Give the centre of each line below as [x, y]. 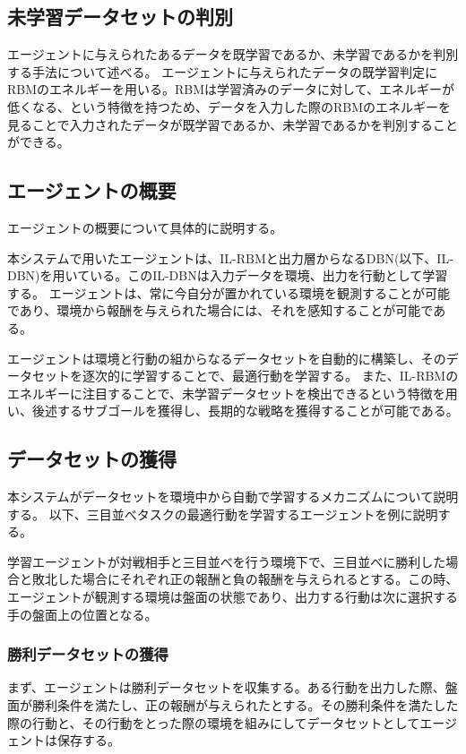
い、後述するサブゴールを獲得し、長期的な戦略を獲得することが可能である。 [233, 411]
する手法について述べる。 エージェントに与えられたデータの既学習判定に [222, 71]
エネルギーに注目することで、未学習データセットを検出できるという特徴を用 [233, 393]
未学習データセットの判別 [120, 17]
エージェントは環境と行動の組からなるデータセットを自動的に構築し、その [227, 358]
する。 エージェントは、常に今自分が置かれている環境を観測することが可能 [229, 292]
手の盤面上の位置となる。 [82, 614]
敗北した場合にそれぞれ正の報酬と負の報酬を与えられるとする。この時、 [245, 579]
